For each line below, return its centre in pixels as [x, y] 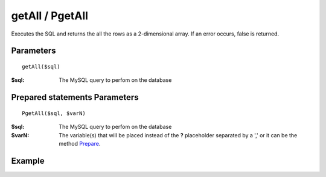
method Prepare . [80, 143]
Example [28, 160]
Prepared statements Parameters [75, 97]
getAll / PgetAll [50, 16]
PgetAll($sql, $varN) [54, 113]
